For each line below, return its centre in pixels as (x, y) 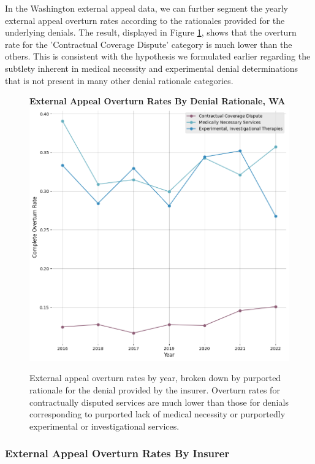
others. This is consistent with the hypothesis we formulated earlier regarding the (158, 56)
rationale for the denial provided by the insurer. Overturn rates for (155, 390)
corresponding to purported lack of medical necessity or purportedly (157, 414)
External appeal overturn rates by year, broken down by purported (155, 378)
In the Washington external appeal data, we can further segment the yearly (146, 8)
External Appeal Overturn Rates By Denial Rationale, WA (157, 101)
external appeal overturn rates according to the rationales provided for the (145, 20)
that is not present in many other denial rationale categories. (119, 80)
